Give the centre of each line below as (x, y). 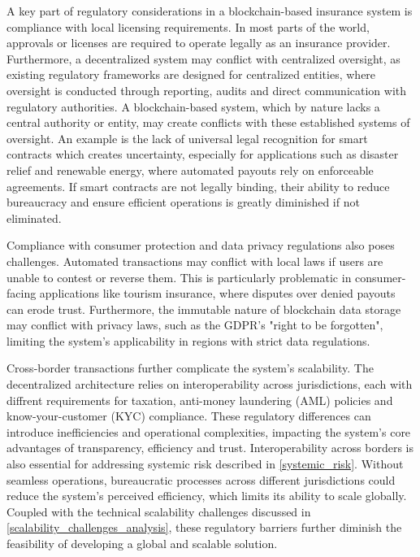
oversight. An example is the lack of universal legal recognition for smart (187, 138)
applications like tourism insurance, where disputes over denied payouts (217, 293)
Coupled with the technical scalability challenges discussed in (159, 511)
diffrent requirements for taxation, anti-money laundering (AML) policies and (200, 400)
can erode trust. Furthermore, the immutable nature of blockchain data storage (204, 309)
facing (22, 293)
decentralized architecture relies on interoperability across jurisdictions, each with (210, 384)
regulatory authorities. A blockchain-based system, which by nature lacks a (193, 106)
